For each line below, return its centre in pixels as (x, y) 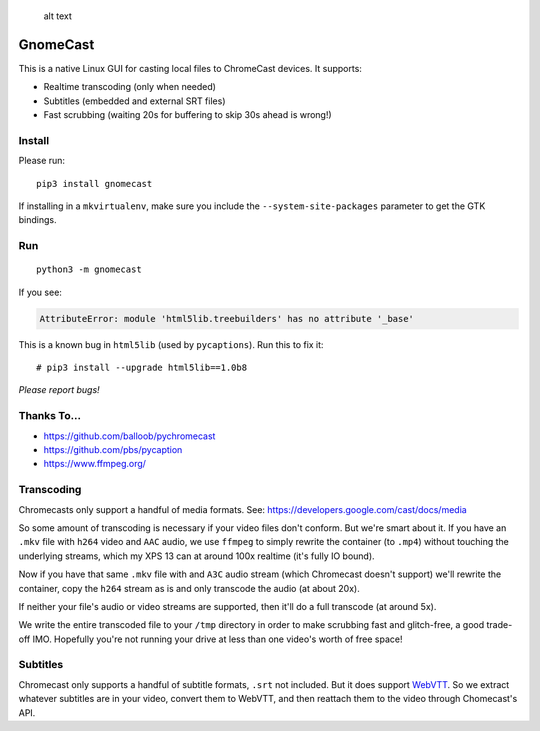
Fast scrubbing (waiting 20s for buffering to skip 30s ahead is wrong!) (187, 115)
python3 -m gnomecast (89, 269)
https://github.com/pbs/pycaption (113, 450)
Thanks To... (50, 416)
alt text (57, 16)
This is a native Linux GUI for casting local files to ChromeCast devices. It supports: (190, 68)
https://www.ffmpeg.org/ (95, 464)
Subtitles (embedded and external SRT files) (134, 101)
